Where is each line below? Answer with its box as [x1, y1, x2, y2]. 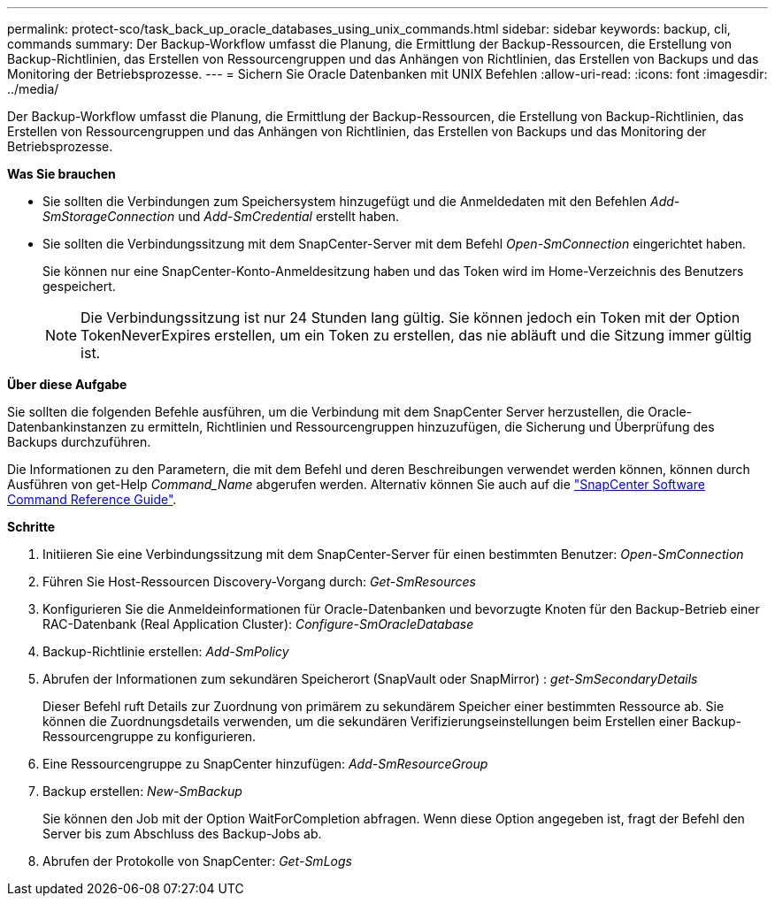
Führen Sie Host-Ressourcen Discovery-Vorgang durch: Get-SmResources [42, 574, 476, 589]
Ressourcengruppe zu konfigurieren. [42, 729, 257, 744]
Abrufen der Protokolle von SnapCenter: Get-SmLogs [42, 853, 352, 869]
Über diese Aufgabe [7, 377, 127, 392]
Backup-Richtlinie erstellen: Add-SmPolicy [42, 644, 289, 659]
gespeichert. [42, 279, 116, 294]
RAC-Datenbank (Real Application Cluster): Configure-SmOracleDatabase [42, 616, 474, 631]
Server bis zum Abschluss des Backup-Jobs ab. [42, 826, 322, 841]
